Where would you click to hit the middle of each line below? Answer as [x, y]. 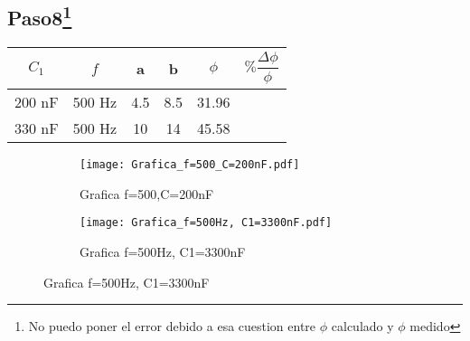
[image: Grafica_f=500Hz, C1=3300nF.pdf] [206, 223]
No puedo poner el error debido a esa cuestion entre [172, 326]
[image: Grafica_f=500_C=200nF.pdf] [190, 165]
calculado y [362, 326]
